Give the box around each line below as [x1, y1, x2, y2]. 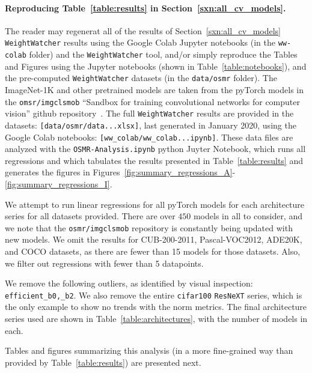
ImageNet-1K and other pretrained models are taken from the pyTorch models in [5, 83, 304, 96]
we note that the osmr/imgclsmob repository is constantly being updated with [5, 221, 293, 234]
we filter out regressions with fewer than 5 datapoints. [5, 256, 204, 269]
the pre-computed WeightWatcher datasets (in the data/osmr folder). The [5, 71, 277, 84]
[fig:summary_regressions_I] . [5, 178, 112, 190]
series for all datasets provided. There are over [5, 210, 176, 222]
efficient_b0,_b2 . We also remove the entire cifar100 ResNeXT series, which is [5, 288, 302, 301]
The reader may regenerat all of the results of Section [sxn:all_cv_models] [5, 24, 281, 37]
